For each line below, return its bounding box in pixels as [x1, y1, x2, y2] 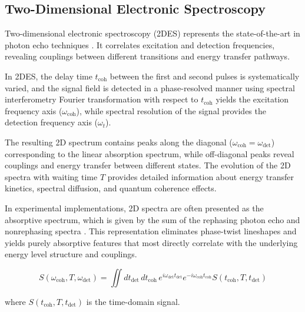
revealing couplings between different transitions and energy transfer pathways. [5, 50, 290, 62]
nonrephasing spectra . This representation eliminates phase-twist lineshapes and [5, 225, 297, 237]
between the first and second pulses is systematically [110, 69, 300, 82]
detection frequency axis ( [5, 116, 98, 128]
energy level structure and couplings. [5, 248, 137, 260]
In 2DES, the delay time [5, 69, 92, 82]
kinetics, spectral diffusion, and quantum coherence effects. [5, 182, 217, 194]
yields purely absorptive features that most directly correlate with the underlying [5, 236, 298, 248]
